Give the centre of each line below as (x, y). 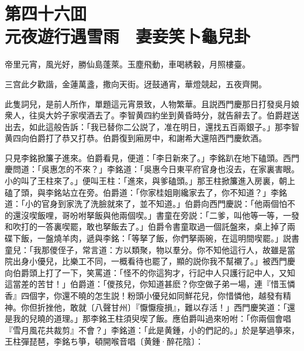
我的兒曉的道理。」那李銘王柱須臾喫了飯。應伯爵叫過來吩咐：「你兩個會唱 (152, 318)
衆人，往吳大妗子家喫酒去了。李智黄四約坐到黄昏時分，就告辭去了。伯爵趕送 (152, 115)
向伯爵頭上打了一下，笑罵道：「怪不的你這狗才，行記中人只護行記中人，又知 (150, 272)
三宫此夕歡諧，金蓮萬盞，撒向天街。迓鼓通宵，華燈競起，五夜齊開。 (136, 84)
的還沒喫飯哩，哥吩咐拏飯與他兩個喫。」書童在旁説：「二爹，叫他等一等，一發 (152, 215)
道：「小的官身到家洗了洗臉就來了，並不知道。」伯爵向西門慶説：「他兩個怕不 (150, 204)
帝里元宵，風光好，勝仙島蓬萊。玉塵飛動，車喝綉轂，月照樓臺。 (127, 64)
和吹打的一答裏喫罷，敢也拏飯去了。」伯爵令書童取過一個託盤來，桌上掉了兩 (150, 226)
